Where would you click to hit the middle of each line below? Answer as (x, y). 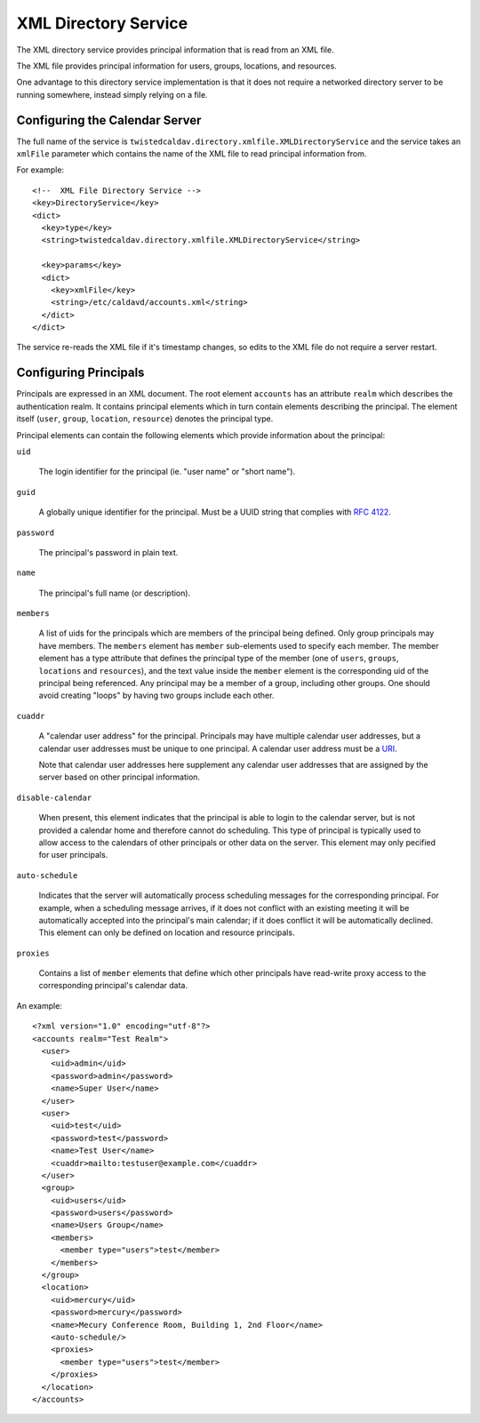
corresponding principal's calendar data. (113, 986)
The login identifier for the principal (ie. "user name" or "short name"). (167, 472)
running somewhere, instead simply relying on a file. (112, 94)
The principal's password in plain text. (108, 552)
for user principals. (73, 855)
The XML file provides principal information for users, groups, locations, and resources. (176, 66)
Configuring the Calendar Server (109, 120)
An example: (39, 1005)
